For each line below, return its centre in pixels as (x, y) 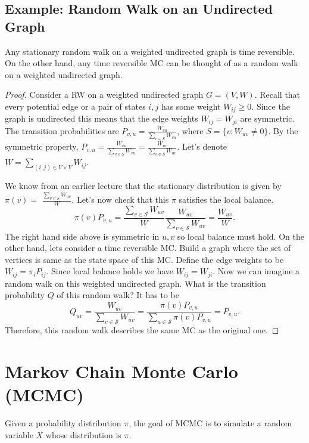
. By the (283, 130)
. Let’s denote (202, 146)
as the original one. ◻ (239, 330)
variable (19, 434)
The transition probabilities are (62, 130)
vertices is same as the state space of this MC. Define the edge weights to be (144, 259)
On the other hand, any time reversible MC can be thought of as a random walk (152, 63)
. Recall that (277, 95)
